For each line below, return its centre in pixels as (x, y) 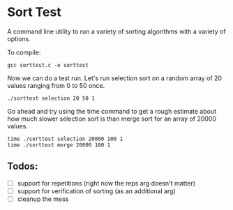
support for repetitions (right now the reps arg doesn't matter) (106, 183)
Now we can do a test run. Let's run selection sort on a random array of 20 (114, 78)
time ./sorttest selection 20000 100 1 (65, 139)
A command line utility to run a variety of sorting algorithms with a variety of (116, 31)
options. (19, 38)
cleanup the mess (43, 199)
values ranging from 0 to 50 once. (56, 85)
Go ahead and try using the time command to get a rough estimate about (112, 111)
